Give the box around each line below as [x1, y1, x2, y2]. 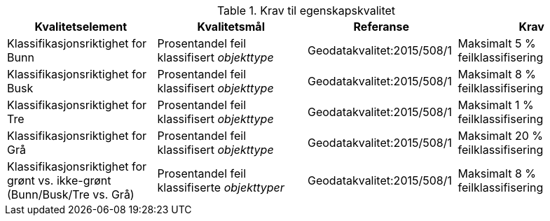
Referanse [353, 20, 409, 34]
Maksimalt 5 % [458, 36, 536, 50]
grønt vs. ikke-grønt [7, 173, 111, 187]
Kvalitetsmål [197, 20, 265, 34]
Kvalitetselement [34, 20, 128, 34]
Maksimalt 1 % [458, 98, 534, 112]
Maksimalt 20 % [458, 129, 543, 143]
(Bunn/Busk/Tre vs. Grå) [7, 187, 135, 201]
